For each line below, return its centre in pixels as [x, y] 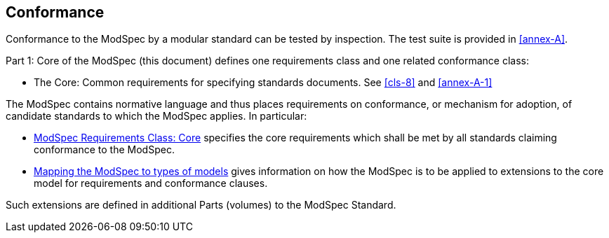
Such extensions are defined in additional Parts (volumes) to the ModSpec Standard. [201, 205]
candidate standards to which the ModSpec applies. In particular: [156, 116]
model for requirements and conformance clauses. [151, 183]
